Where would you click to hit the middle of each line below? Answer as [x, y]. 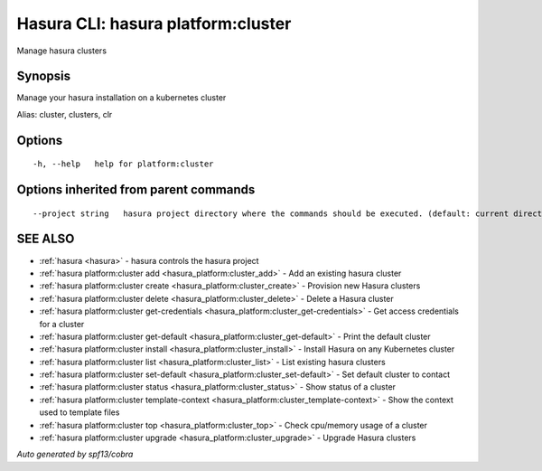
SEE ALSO [46, 239]
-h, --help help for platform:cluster [123, 164]
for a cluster [62, 324]
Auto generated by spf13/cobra [75, 454]
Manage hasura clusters [62, 51]
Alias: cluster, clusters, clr [65, 114]
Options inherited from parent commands [136, 190]
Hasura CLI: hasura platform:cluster [154, 24]
